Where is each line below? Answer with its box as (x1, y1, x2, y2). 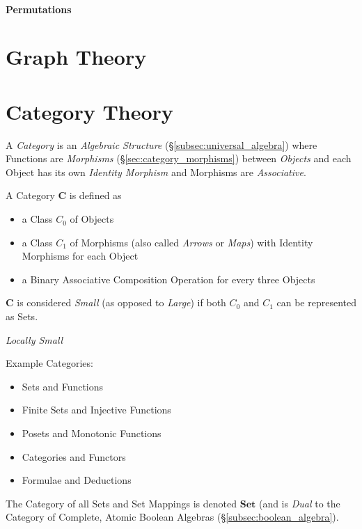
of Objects (70, 212, 114, 226)
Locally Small (6, 332, 63, 347)
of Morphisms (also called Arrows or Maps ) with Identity (70, 235, 313, 249)
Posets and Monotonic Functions (22, 426, 162, 440)
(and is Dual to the (258, 496, 340, 510)
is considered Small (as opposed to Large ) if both (17, 295, 226, 310)
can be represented (276, 295, 356, 310)
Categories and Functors (22, 449, 126, 464)
